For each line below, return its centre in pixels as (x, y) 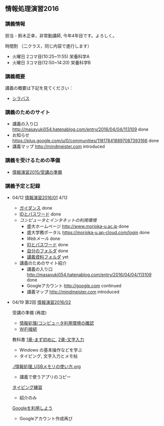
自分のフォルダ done (47, 251)
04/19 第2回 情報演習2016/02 (41, 302)
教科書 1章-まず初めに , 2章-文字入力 (48, 339)
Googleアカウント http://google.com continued (74, 285)
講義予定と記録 (23, 186)
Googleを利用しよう (32, 408)
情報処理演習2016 (32, 9)
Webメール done (43, 238)
